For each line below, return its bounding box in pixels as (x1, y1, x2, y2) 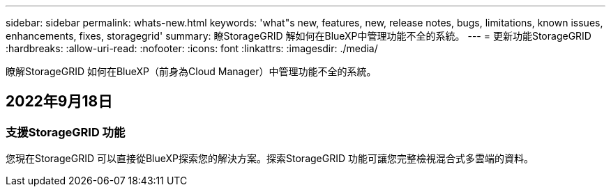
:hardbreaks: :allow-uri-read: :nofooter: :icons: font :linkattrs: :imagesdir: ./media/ (6, 42, 378, 54)
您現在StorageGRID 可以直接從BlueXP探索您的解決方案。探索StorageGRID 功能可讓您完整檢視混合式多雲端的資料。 (6, 152, 534, 165)
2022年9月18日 (6, 93, 113, 111)
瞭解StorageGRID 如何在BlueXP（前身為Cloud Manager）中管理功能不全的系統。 (6, 65, 377, 77)
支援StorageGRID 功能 (6, 125, 126, 139)
